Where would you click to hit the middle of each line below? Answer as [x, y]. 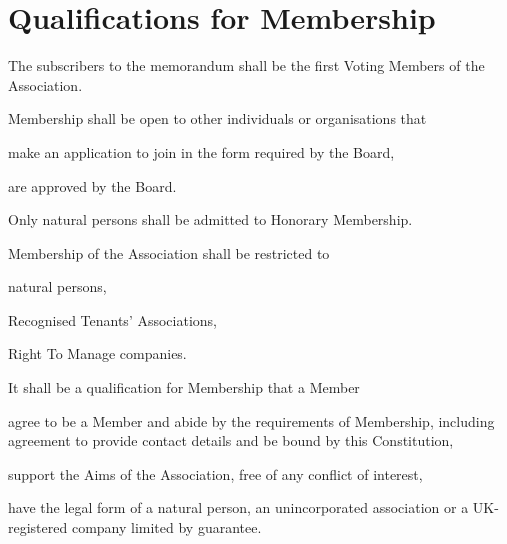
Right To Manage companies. [97, 353]
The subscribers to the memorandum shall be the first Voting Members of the [246, 65]
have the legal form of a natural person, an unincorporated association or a [238, 507]
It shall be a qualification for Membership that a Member [184, 387]
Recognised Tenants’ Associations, [113, 319]
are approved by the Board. [92, 185]
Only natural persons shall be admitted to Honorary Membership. [210, 219]
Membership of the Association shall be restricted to [169, 252]
